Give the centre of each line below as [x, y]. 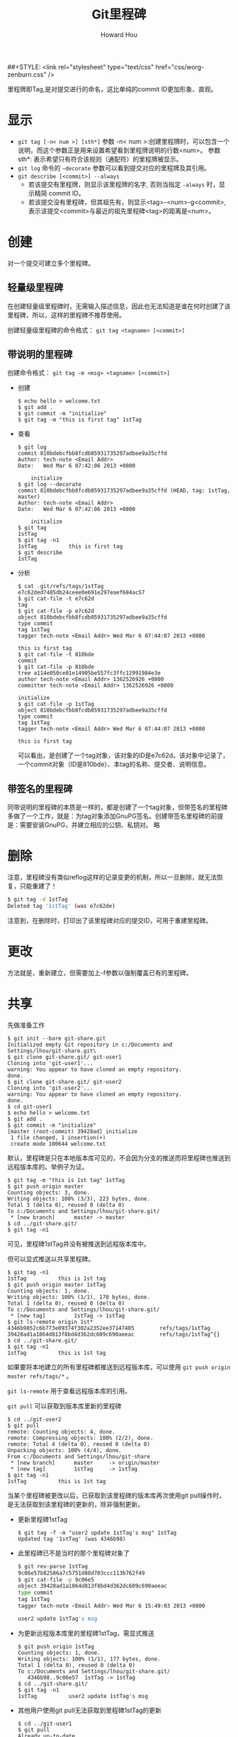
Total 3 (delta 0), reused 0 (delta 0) [66, 1205]
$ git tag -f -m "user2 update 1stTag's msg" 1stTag [97, 1533]
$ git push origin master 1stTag [57, 1285]
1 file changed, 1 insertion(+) [58, 1137]
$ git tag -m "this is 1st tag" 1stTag [66, 1180]
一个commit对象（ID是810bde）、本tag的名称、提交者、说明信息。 [114, 764]
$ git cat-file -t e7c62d [56, 599]
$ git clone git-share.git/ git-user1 [64, 1057]
